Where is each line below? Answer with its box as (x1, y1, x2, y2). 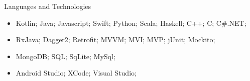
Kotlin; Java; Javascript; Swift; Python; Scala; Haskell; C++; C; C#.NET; (16, 17, 246, 28)
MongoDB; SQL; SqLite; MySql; (16, 51, 115, 61)
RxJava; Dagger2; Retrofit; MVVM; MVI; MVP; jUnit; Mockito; (16, 34, 215, 45)
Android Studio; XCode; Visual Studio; (16, 68, 137, 78)
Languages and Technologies (4, 1, 91, 11)
